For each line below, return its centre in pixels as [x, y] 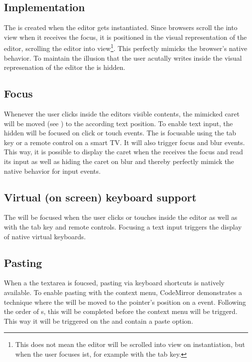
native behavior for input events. [52, 171]
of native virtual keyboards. [45, 236]
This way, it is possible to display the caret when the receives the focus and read [124, 152]
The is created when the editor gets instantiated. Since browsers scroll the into [121, 27]
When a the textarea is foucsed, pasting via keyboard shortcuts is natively [114, 283]
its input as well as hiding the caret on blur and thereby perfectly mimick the [119, 161]
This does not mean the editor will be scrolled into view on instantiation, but [130, 344]
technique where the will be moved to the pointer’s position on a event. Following [125, 302]
